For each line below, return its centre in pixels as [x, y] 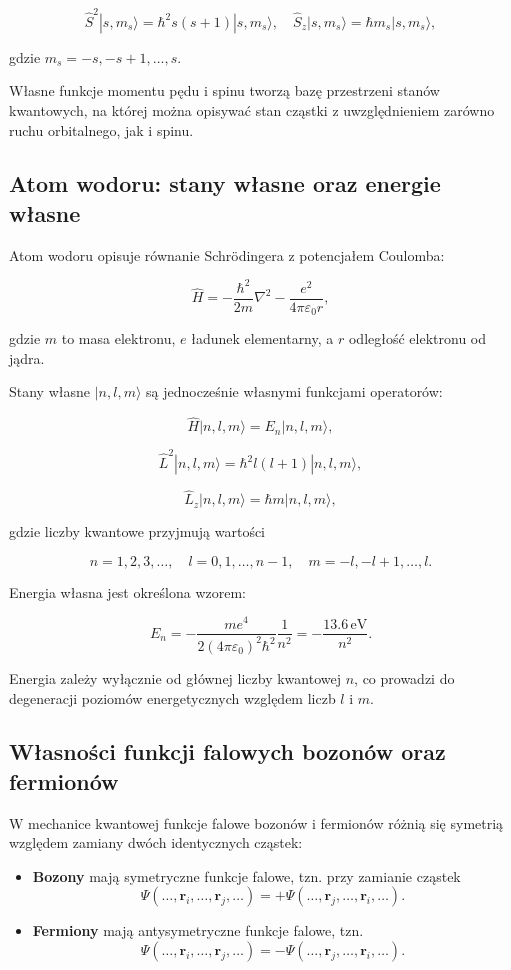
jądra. [27, 357]
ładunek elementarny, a [262, 338]
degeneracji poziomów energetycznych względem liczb [172, 697]
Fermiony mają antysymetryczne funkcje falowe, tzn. [198, 930]
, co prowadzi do [404, 677]
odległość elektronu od [417, 338]
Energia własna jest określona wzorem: [128, 591]
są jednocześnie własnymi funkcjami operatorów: [294, 391]
